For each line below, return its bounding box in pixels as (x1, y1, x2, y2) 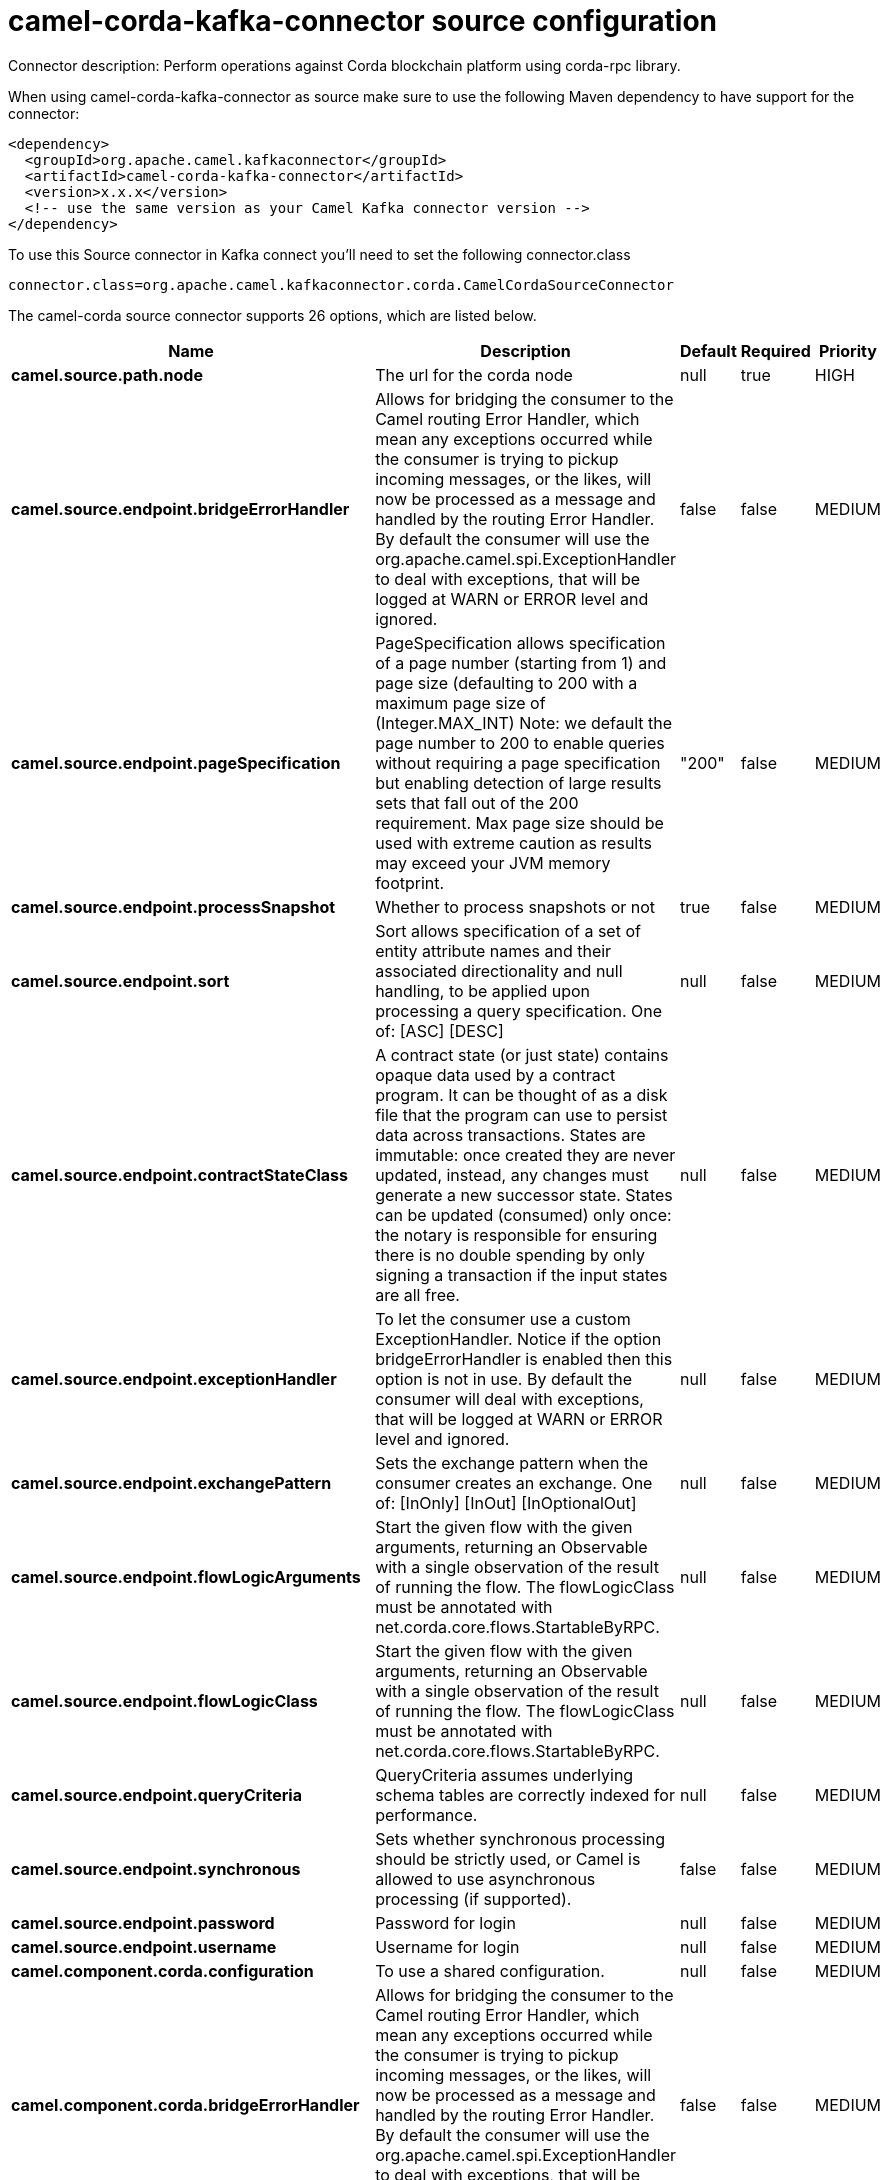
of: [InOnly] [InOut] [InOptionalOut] (375, 1492, 637, 1513)
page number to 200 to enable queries (375, 732, 665, 753)
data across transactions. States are (375, 1124, 646, 1145)
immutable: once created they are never (375, 1144, 676, 1165)
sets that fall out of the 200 (375, 792, 579, 813)
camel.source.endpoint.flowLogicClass (11, 1690, 318, 1711)
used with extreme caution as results (375, 832, 652, 853)
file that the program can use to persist (375, 1104, 668, 1125)
